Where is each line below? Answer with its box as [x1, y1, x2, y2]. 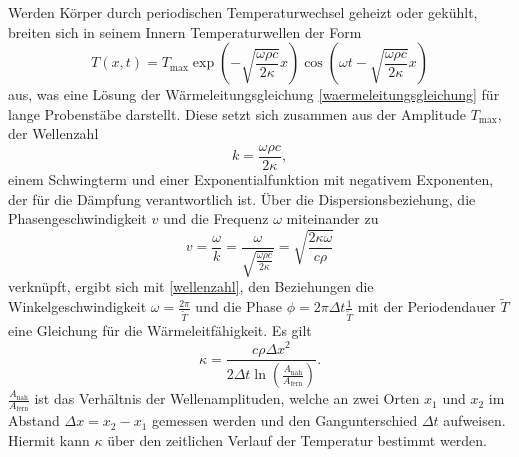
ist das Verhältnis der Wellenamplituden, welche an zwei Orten [34, 388, 420, 409]
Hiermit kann [8, 429, 90, 450]
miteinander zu [286, 208, 379, 229]
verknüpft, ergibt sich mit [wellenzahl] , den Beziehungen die [8, 276, 374, 297]
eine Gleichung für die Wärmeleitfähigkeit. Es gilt [8, 320, 312, 341]
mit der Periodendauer [357, 296, 496, 317]
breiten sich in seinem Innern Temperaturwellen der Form [8, 21, 362, 42]
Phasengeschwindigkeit [8, 208, 147, 229]
